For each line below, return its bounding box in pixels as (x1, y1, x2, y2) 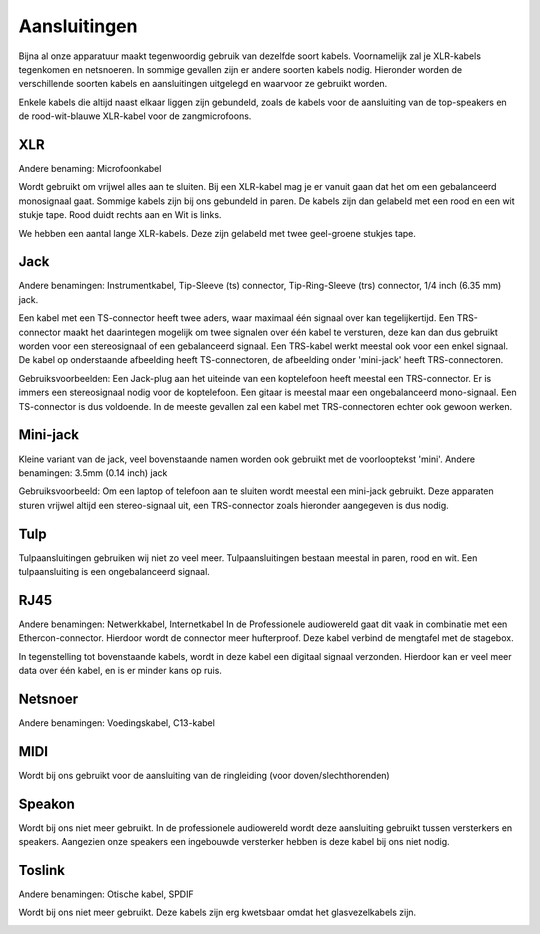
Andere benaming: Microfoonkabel (18, 163, 162, 175)
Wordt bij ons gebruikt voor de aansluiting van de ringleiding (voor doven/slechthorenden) (18, 769, 390, 781)
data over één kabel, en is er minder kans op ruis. (18, 665, 222, 677)
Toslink (18, 861, 65, 879)
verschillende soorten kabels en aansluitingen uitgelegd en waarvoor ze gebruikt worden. (18, 78, 388, 90)
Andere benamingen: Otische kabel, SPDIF (18, 888, 194, 900)
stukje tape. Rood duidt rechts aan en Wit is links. (18, 209, 222, 221)
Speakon (18, 795, 75, 812)
